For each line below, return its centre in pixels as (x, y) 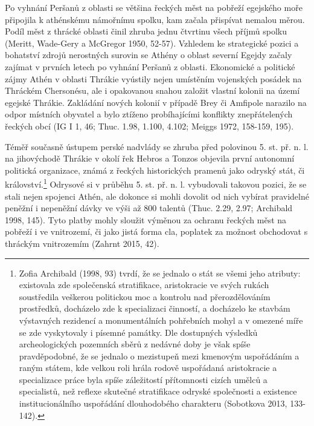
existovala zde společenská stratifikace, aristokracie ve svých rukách (144, 285)
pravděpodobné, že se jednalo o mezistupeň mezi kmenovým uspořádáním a (159, 356)
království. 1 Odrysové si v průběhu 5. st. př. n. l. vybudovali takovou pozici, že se (156, 183)
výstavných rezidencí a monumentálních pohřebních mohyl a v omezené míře (161, 320)
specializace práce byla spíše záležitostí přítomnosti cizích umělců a (143, 379)
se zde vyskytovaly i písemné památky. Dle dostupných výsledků (138, 332)
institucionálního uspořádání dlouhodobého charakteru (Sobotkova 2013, (153, 403)
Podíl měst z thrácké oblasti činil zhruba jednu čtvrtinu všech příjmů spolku (146, 31)
